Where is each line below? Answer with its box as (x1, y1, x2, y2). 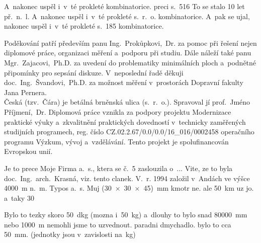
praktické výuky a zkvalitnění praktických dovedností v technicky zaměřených (4, 116, 246, 127)
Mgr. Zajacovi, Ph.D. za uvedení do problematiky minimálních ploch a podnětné (4, 57, 256, 67)
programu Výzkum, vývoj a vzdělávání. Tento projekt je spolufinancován (4, 136, 229, 146)
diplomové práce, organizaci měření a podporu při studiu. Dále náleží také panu (4, 47, 251, 58)
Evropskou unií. (4, 146, 53, 156)
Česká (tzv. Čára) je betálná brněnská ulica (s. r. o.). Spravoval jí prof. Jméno (4, 97, 250, 107)
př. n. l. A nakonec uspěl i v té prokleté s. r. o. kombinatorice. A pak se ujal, (4, 11, 250, 21)
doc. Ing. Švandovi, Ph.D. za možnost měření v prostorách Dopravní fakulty (4, 77, 243, 88)
